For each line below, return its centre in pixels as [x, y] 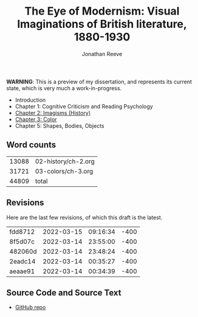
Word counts [31, 145]
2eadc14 [22, 261]
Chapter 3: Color [36, 119]
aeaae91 [22, 271]
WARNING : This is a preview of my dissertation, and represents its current [99, 82]
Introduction [30, 100]
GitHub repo [30, 307]
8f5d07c [22, 242]
